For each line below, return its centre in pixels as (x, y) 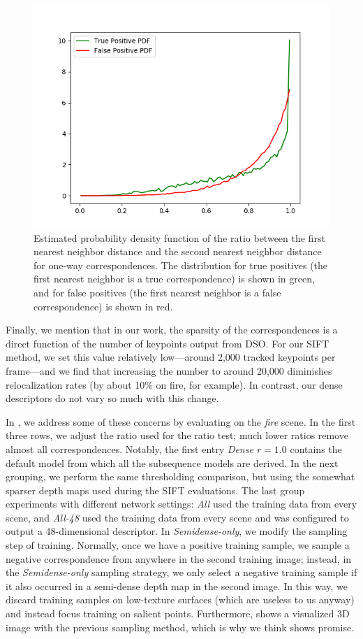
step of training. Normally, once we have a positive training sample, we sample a (178, 545)
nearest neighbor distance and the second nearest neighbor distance (178, 251)
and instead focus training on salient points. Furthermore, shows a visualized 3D (178, 613)
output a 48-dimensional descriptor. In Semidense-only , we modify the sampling (177, 531)
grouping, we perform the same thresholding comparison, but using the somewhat (180, 476)
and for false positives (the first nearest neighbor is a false (157, 292)
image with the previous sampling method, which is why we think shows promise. (180, 627)
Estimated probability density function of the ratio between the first (179, 237)
